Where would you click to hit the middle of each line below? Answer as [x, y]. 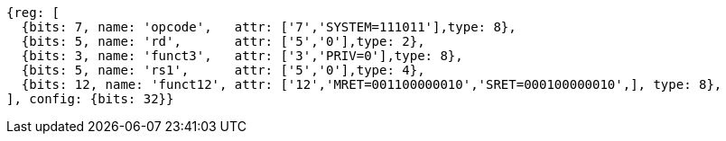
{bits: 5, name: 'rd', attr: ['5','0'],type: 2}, [223, 41]
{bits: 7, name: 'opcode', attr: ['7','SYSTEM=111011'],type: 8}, [269, 27]
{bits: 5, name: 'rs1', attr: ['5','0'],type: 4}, [223, 70]
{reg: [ [33, 13]
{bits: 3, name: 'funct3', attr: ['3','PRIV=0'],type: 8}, [242, 56]
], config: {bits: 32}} [90, 99]
